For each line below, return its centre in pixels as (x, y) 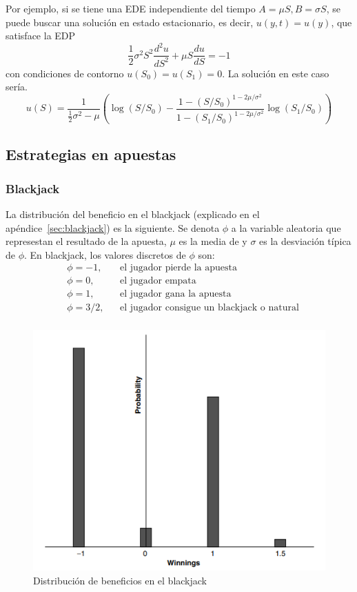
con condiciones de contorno (65, 73)
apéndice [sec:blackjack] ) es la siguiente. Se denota (113, 227)
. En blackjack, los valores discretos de (105, 254)
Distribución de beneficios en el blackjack (120, 580)
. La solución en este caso (276, 73)
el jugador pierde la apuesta (178, 268)
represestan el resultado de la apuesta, (86, 241)
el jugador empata (158, 281)
